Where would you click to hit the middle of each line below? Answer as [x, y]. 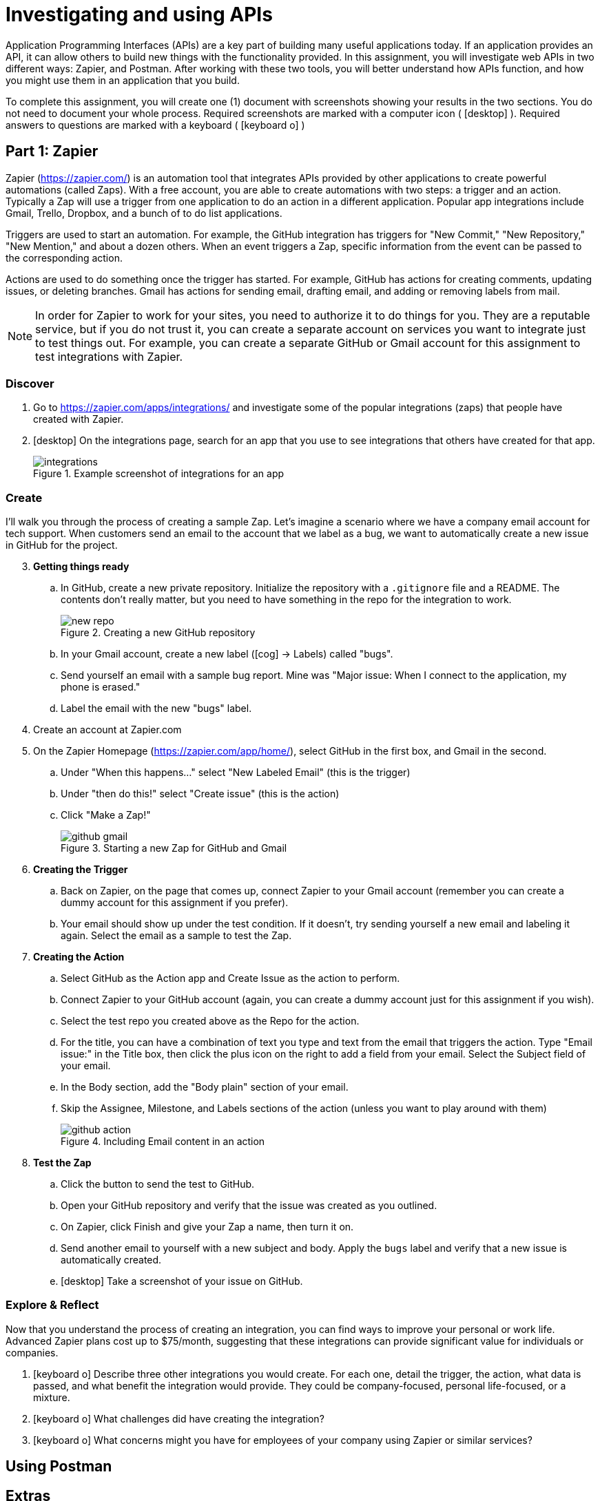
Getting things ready [81, 567]
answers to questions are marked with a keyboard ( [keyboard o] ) [155, 125]
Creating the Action [79, 957]
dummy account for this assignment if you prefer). [175, 903]
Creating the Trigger [81, 870]
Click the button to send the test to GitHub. [158, 1184]
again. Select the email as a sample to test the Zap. [176, 936]
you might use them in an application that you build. [123, 80]
